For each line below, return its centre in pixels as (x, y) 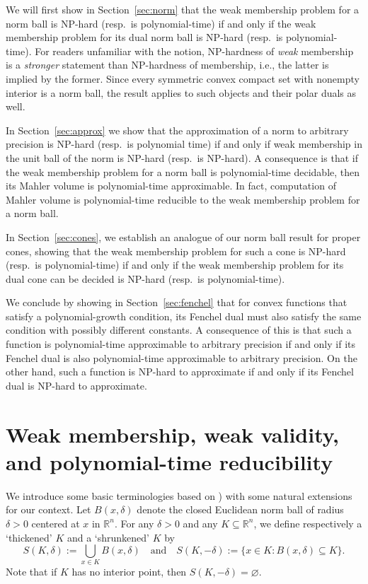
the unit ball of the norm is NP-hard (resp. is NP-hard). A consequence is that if (182, 157)
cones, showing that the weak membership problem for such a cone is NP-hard (176, 251)
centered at (56, 523)
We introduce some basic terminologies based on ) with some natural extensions (179, 495)
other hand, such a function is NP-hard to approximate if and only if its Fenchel (180, 372)
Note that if (31, 572)
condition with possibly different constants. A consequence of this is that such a (179, 330)
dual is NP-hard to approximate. (76, 385)
